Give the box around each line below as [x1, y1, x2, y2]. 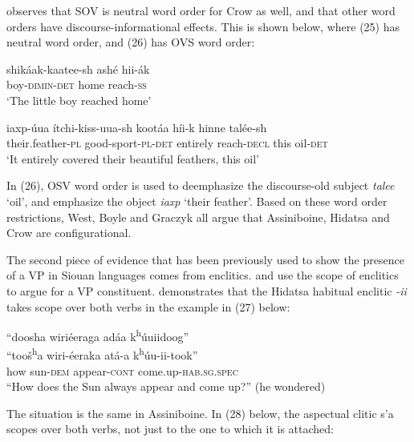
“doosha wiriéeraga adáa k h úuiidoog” [6, 326, 189, 344]
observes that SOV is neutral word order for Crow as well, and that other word [6, 2, 396, 18]
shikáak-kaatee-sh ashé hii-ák [6, 60, 150, 77]
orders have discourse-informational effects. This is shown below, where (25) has [6, 18, 400, 34]
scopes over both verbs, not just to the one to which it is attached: [6, 420, 334, 437]
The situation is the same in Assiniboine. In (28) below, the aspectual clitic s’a [6, 404, 394, 421]
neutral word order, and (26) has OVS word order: [6, 34, 255, 50]
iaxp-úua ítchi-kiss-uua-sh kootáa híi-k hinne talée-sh [6, 119, 267, 135]
